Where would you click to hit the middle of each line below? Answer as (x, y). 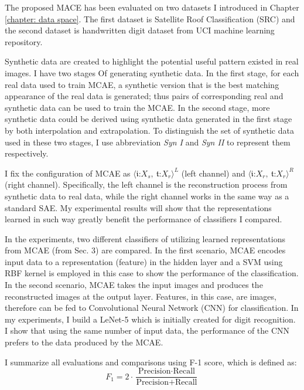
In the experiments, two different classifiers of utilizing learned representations (145, 238)
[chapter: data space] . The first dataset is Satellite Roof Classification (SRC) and (150, 18)
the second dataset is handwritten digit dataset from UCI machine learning (140, 30)
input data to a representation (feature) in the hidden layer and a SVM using (144, 261)
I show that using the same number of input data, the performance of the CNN (147, 330)
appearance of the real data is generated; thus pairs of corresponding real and (144, 96)
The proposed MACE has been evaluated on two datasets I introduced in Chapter (152, 7)
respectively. (27, 153)
